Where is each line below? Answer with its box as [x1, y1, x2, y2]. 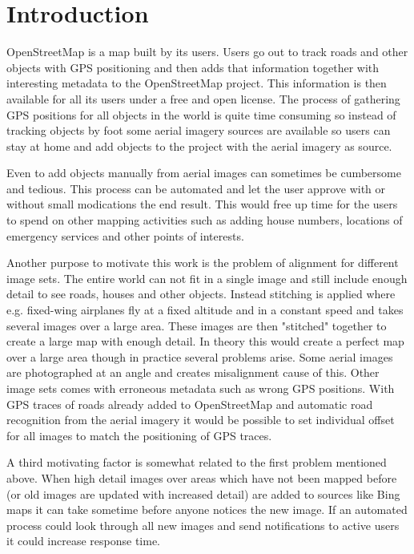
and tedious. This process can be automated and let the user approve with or [6, 180, 386, 196]
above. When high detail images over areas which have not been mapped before [6, 469, 397, 486]
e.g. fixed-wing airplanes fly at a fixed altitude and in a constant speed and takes [6, 301, 404, 318]
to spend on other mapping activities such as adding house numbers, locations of [6, 212, 403, 228]
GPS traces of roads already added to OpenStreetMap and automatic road [6, 395, 373, 412]
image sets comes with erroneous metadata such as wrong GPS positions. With [6, 380, 395, 396]
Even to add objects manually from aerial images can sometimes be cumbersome [6, 164, 401, 181]
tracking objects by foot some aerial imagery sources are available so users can [6, 122, 391, 139]
